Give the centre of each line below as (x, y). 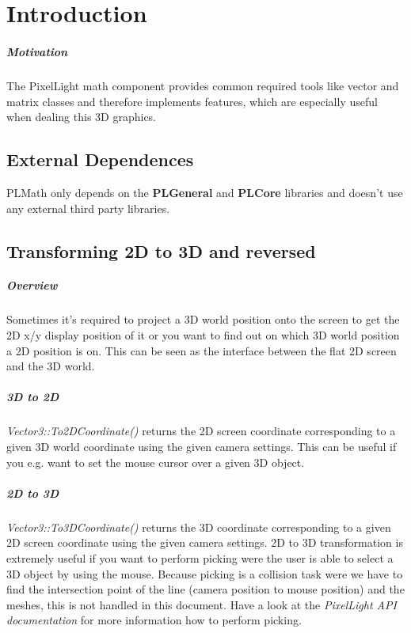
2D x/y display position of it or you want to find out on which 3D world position (203, 335)
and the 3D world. (51, 366)
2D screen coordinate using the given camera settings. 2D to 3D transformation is (205, 542)
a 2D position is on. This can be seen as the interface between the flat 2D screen (202, 350)
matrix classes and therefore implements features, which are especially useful (192, 101)
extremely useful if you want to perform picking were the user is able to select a (200, 557)
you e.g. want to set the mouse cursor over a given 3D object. (156, 462)
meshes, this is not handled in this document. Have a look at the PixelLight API (202, 604)
